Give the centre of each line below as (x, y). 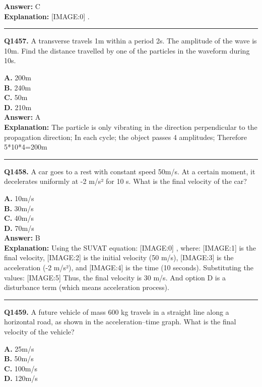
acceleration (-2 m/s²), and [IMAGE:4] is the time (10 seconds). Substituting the (129, 268)
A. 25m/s (19, 348)
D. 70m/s (19, 228)
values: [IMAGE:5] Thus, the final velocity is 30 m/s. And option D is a (115, 277)
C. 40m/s (19, 218)
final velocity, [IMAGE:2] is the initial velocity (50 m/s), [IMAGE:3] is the (119, 257)
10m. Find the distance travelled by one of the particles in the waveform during (127, 50)
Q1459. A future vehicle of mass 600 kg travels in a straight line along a (117, 311)
